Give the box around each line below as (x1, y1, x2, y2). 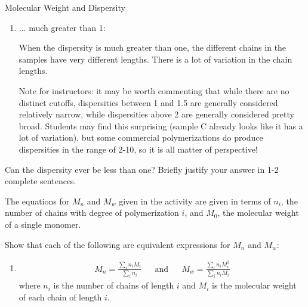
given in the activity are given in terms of (119, 194, 271, 207)
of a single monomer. (5, 218, 81, 230)
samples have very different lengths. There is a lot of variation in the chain (19, 52, 292, 65)
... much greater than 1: (19, 21, 106, 33)
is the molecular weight (212, 279, 297, 292)
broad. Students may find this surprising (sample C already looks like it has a (19, 119, 303, 132)
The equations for (5, 194, 70, 207)
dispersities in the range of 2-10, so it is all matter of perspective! (19, 142, 258, 155)
